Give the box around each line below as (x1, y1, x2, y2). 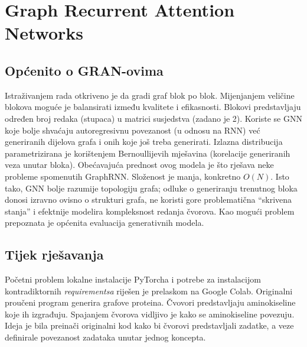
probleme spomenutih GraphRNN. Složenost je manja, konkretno (5, 170, 241, 182)
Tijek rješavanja (5, 245, 104, 264)
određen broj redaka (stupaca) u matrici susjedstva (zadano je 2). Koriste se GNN (5, 112, 302, 124)
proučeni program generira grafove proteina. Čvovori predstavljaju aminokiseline (5, 296, 296, 309)
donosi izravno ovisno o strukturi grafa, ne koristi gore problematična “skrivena (5, 193, 292, 206)
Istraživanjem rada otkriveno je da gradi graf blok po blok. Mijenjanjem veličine (5, 89, 295, 101)
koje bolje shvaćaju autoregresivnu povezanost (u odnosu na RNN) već (5, 124, 260, 136)
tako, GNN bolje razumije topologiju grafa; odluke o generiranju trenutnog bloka (5, 181, 298, 194)
